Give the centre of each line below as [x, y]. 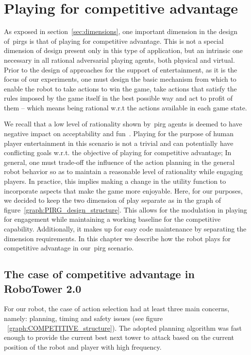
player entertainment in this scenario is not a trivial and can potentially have [119, 143]
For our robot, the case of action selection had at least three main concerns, [117, 309]
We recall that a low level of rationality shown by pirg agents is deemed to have [123, 124]
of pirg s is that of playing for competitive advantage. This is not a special [114, 41]
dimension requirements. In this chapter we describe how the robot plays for [117, 238]
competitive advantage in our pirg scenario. [69, 248]
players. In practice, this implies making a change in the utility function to [115, 181]
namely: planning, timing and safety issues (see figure [84, 318]
